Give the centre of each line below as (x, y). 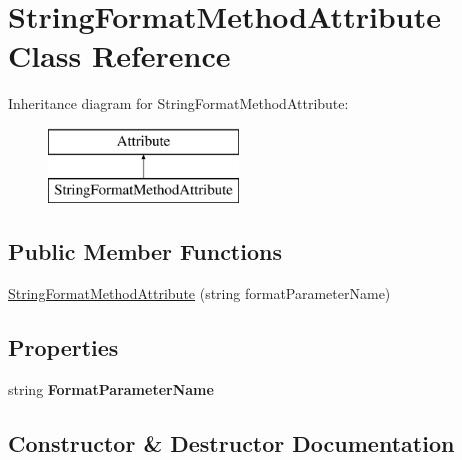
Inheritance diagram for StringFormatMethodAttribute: (178, 103)
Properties (63, 347)
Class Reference (119, 55)
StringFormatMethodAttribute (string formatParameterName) (199, 293)
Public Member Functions (145, 251)
